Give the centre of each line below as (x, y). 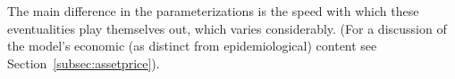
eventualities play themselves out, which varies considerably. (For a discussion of (227, 28)
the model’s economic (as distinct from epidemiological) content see (192, 46)
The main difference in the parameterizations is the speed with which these (213, 11)
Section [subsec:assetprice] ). (84, 63)
